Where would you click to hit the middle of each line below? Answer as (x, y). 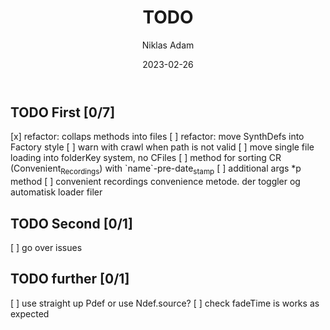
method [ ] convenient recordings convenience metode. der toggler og (155, 182)
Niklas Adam (168, 45)
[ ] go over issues (46, 247)
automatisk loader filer (56, 192)
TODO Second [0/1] (71, 223)
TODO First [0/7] (63, 112)
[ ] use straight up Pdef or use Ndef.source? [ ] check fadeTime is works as (165, 303)
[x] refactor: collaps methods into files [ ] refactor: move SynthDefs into (157, 137)
